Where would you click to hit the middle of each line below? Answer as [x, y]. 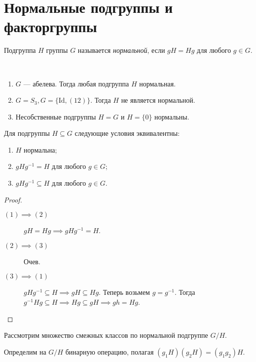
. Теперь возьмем [124, 292]
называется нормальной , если [121, 50]
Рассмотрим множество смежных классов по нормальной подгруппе [106, 335]
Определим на [25, 351]
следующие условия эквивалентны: [127, 133]
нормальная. [158, 83]
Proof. [13, 199]
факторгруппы [51, 26]
